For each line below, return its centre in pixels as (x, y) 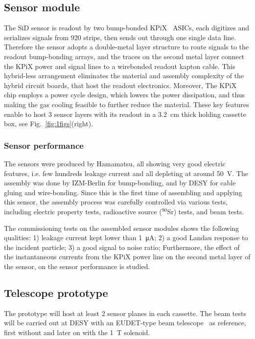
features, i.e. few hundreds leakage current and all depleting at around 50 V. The (126, 173)
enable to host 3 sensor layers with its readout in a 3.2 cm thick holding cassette (125, 114)
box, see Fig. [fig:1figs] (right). (49, 124)
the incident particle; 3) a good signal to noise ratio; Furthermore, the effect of (122, 247)
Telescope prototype (56, 292)
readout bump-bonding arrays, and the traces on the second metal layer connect (124, 56)
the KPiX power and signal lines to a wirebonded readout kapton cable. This (120, 66)
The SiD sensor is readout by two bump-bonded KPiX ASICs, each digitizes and (127, 28)
